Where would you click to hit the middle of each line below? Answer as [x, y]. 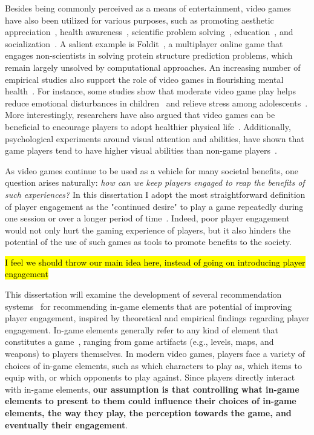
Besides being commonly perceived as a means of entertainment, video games [148, 8]
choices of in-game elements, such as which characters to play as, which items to [153, 365]
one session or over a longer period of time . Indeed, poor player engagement [147, 218]
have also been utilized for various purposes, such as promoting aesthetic [139, 20]
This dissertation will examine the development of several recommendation [143, 294]
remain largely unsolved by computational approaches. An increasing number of [153, 67]
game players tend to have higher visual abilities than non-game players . [141, 150]
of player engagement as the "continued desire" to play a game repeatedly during [154, 206]
